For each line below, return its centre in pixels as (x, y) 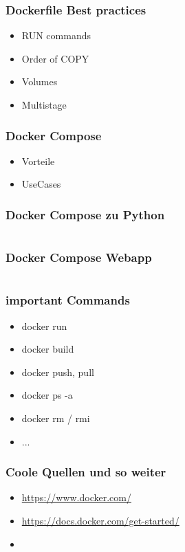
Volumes (40, 81)
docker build (48, 349)
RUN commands (56, 35)
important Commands (68, 300)
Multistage (44, 104)
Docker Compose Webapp (79, 257)
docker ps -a (47, 395)
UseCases (41, 184)
